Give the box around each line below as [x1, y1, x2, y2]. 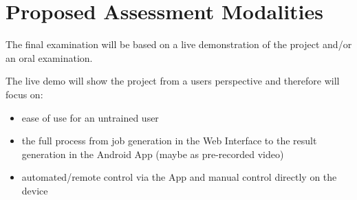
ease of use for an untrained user [21, 110, 159, 124]
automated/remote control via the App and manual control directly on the [21, 170, 337, 184]
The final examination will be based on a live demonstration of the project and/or [6, 37, 352, 52]
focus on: [6, 87, 43, 101]
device [21, 183, 48, 197]
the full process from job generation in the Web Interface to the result [21, 133, 317, 148]
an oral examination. [6, 50, 93, 65]
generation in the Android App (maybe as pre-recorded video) [21, 146, 284, 161]
